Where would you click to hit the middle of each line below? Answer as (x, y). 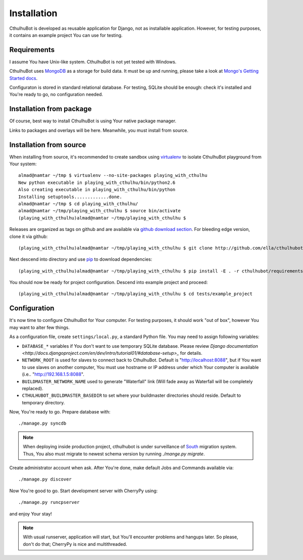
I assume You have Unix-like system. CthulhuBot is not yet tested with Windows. (93, 62)
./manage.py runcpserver (49, 502)
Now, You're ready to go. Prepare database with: (60, 412)
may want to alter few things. (40, 327)
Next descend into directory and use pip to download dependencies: (81, 259)
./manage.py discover (45, 479)
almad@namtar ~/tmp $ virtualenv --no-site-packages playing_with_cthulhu (113, 175)
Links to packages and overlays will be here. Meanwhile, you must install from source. (99, 130)
